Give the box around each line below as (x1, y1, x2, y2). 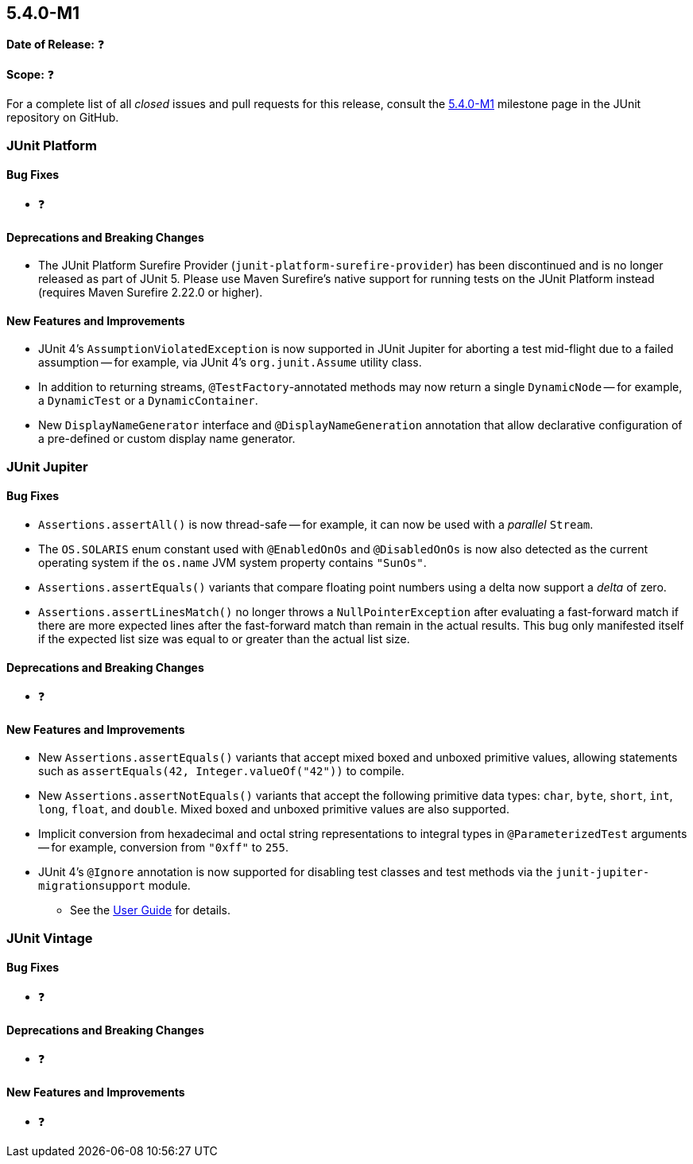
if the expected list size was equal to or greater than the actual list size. (38, 632, 410, 646)
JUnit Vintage (6, 929, 93, 946)
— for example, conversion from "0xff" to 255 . (38, 840, 288, 855)
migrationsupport (38, 879, 145, 893)
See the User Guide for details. (70, 903, 230, 918)
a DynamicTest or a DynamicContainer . (38, 394, 258, 408)
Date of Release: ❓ (6, 37, 105, 52)
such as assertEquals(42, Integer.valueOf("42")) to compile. (38, 764, 405, 778)
